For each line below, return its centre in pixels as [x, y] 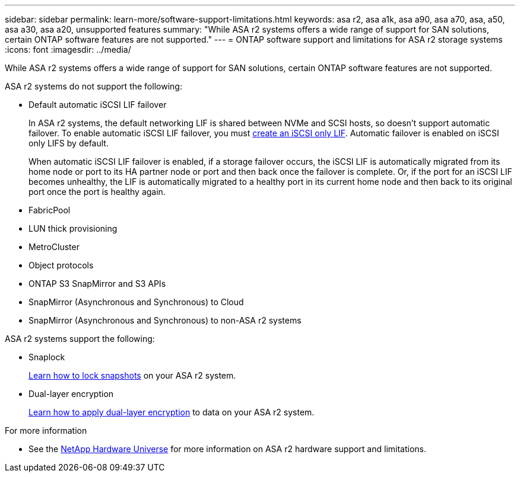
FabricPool [50, 210]
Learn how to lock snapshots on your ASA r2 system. [132, 375]
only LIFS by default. [69, 143]
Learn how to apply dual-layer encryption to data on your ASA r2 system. [172, 412]
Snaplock [47, 357]
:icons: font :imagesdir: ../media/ [68, 49]
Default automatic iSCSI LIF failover [98, 105]
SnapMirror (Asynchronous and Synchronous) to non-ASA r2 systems [165, 320]
